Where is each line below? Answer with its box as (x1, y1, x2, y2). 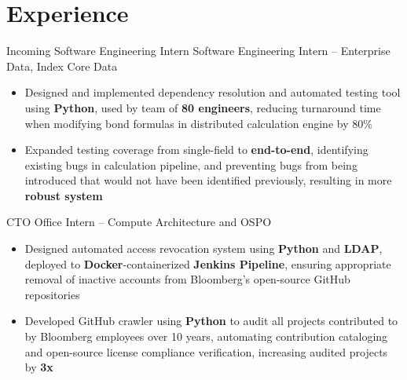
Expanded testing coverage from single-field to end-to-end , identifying (24, 141, 368, 158)
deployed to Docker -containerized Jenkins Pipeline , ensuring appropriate (24, 255, 391, 272)
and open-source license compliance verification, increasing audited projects (24, 343, 388, 360)
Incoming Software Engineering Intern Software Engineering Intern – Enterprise (6, 42, 390, 59)
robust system (24, 187, 103, 203)
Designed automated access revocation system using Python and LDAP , (24, 240, 383, 257)
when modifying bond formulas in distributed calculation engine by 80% (24, 115, 372, 131)
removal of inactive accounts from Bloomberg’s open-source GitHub (24, 271, 350, 287)
